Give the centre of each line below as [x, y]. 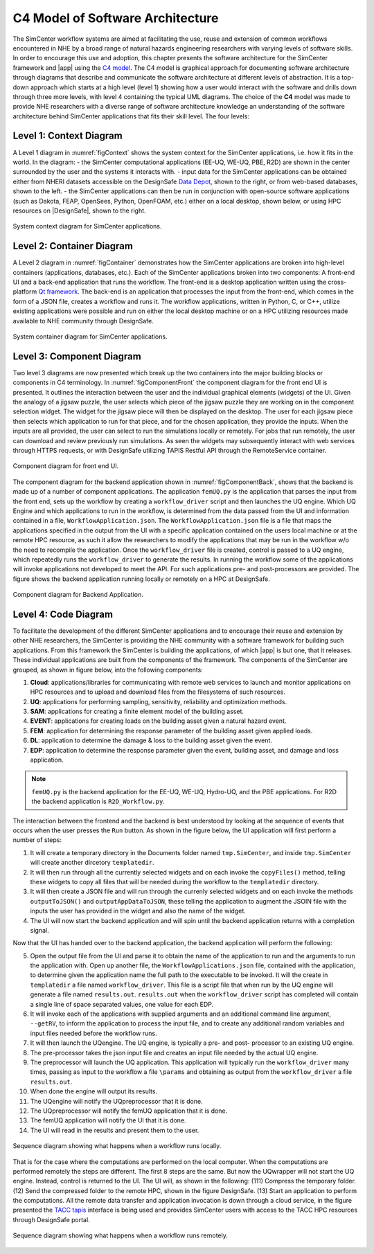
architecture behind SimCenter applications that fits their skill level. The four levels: [131, 116]
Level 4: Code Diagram [63, 614]
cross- [337, 282]
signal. [39, 930]
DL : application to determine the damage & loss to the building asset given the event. [151, 740]
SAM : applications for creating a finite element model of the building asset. [137, 711]
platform [25, 292]
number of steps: [37, 840]
